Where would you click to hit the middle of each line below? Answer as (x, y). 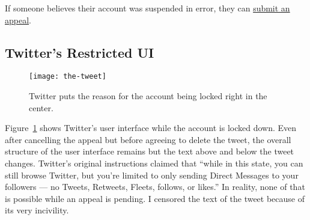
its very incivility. (37, 210)
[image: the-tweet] (68, 77)
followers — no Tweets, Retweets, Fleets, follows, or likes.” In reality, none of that (155, 187)
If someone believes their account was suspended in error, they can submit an (147, 8)
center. (41, 107)
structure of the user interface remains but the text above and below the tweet (150, 151)
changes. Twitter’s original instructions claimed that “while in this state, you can (154, 163)
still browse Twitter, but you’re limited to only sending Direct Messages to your (152, 175)
